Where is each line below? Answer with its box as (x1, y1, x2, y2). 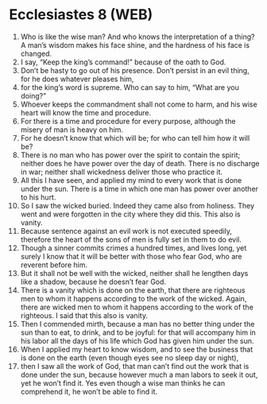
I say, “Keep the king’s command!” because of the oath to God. (20, 57, 226, 67)
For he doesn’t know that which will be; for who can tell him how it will (20, 133, 250, 142)
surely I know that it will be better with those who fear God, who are (20, 251, 242, 261)
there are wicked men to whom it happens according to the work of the (20, 302, 253, 312)
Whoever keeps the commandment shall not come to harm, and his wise (20, 99, 257, 109)
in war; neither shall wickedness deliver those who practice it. (20, 167, 223, 177)
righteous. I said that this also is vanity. (20, 310, 148, 320)
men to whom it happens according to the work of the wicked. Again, (20, 293, 247, 303)
